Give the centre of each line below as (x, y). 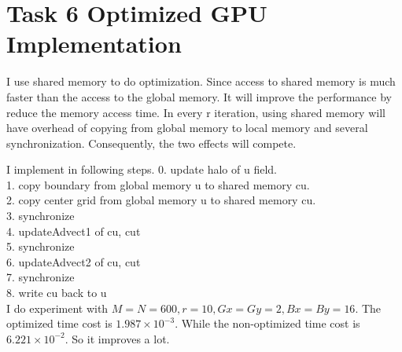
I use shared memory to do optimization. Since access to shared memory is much (201, 81)
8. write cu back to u (57, 293)
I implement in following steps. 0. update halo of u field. (142, 169)
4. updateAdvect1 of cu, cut (74, 231)
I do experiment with (57, 308)
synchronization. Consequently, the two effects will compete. (151, 143)
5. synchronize (41, 246)
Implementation (94, 44)
